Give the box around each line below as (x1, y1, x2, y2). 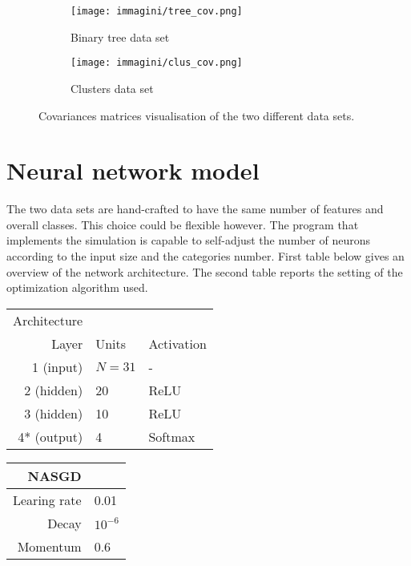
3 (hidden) (24, 403, 83, 422)
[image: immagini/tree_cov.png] (71, 6, 243, 17)
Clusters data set (71, 79, 154, 96)
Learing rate (13, 490, 82, 509)
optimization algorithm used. (6, 279, 148, 296)
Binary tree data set (71, 28, 170, 45)
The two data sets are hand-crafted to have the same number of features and (6, 200, 384, 217)
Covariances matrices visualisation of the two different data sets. (38, 107, 355, 123)
